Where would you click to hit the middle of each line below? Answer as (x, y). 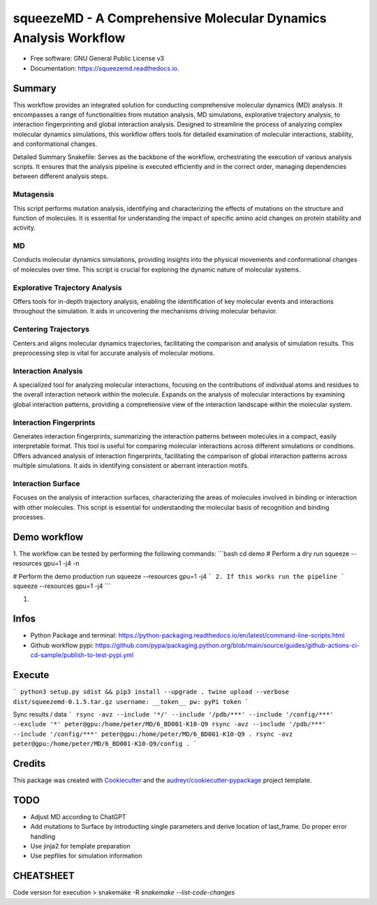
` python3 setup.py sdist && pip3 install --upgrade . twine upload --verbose (151, 692)
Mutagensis (34, 194)
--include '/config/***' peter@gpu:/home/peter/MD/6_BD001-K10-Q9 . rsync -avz (153, 734)
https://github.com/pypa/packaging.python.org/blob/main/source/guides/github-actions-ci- (227, 645)
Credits (29, 764)
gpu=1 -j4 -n (61, 564)
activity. (24, 228)
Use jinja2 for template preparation (80, 846)
